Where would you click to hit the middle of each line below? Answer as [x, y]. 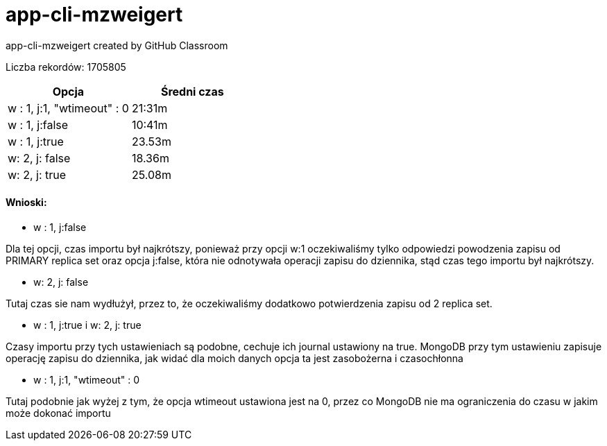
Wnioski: [26, 203]
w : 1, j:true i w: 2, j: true [87, 325]
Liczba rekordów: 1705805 [66, 67]
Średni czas [192, 91]
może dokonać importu [58, 413]
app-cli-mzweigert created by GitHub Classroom [117, 45]
